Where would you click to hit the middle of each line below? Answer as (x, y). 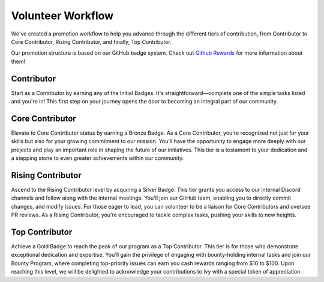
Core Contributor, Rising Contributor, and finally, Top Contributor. (91, 41)
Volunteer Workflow (62, 16)
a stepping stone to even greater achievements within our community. (97, 158)
